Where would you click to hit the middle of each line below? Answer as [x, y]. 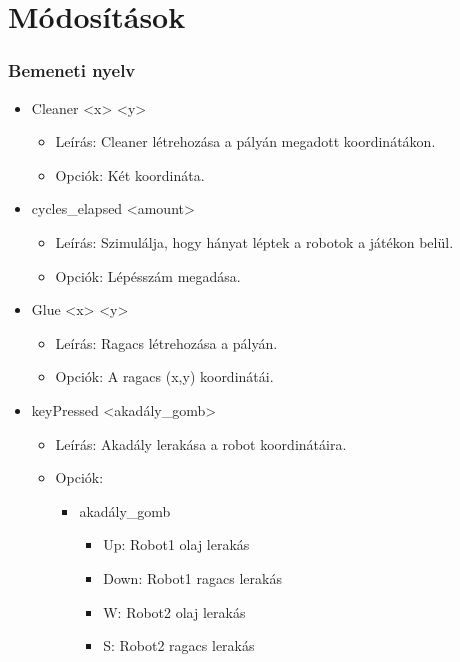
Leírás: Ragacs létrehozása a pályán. [166, 342]
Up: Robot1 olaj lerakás [176, 544]
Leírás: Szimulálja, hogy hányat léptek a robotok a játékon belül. [254, 241]
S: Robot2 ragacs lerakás [179, 645]
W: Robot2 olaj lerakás [174, 611]
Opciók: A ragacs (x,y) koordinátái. [164, 376]
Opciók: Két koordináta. [130, 174]
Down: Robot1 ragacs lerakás [192, 577]
